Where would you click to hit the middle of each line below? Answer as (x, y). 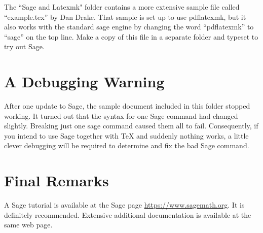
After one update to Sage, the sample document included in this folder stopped (127, 106)
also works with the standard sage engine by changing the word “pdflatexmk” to (129, 27)
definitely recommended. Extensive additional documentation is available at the (128, 214)
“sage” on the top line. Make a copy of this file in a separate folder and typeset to (131, 36)
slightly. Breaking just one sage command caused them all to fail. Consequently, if (131, 126)
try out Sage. (24, 46)
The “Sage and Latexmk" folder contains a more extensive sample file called (122, 7)
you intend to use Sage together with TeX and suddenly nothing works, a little (126, 135)
